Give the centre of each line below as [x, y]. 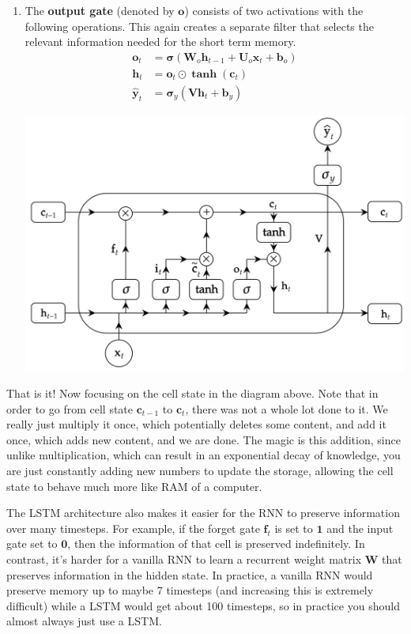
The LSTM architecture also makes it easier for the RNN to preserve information [203, 513]
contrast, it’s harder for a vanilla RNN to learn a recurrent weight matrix [184, 559]
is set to [294, 528]
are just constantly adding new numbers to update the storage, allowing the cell [200, 470]
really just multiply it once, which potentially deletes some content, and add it [196, 424]
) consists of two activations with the [274, 10]
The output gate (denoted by [100, 10]
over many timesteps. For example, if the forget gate [133, 528]
